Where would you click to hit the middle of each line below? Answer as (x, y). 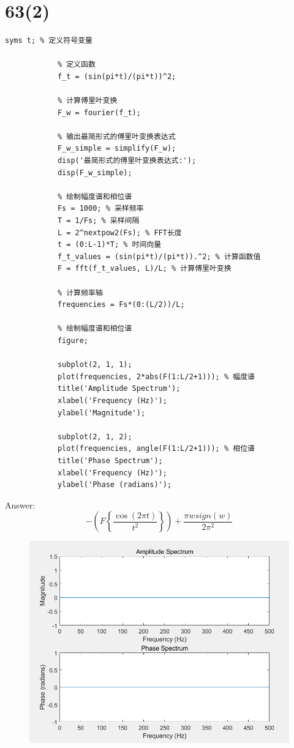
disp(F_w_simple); (95, 172)
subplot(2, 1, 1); (95, 365)
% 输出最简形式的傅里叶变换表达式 (116, 136)
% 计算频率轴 (80, 293)
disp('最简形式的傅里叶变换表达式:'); (127, 161)
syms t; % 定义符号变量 (49, 41)
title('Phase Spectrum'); (110, 460)
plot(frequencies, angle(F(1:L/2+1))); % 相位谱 (156, 449)
